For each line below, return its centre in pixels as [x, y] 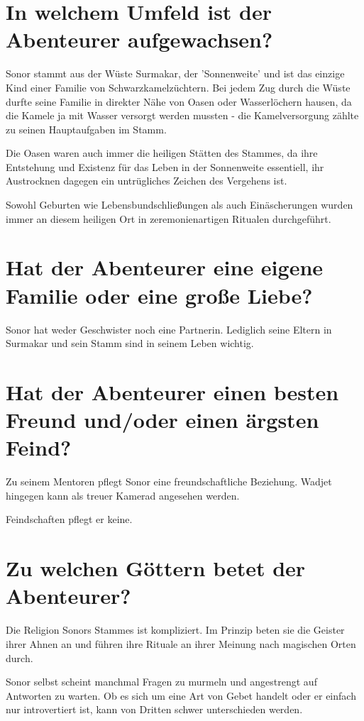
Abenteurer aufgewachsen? [139, 39]
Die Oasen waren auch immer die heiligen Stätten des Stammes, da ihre [162, 153]
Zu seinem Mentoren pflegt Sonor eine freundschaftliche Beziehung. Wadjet [169, 481]
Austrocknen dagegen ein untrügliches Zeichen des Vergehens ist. [147, 181]
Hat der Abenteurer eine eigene [165, 267]
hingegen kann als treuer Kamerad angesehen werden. [123, 495]
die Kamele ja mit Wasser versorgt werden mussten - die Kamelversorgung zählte [182, 115]
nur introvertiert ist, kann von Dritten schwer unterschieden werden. [154, 709]
